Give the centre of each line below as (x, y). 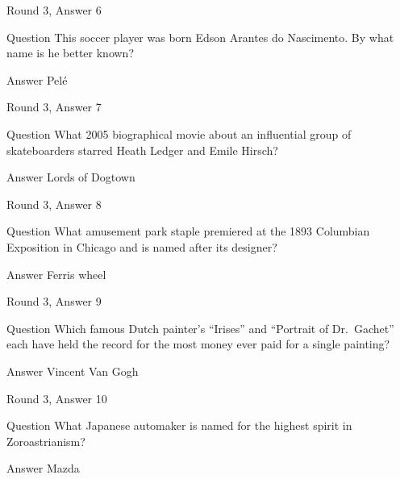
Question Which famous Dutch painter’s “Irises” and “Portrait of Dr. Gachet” (200, 328)
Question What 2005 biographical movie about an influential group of (179, 133)
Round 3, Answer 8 (54, 204)
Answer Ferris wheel (56, 274)
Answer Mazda (43, 468)
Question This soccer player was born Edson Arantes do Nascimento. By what (200, 37)
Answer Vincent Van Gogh (73, 371)
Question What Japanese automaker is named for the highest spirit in (179, 425)
